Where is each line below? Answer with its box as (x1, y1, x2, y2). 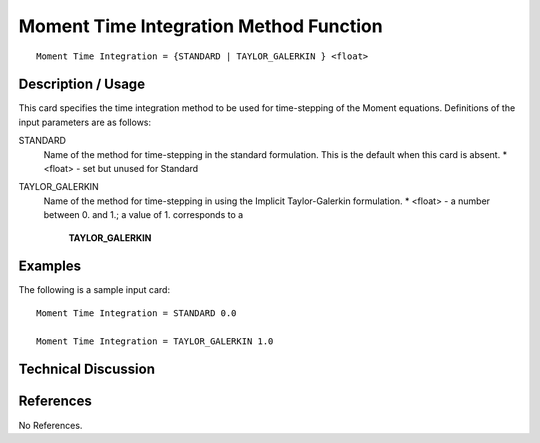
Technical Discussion (18, 361, 155, 378)
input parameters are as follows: (18, 116, 152, 128)
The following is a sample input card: (18, 284, 170, 296)
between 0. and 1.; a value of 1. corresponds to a (43, 209, 244, 221)
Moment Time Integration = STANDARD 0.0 (36, 307, 237, 319)
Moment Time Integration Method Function (18, 15, 384, 37)
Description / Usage (18, 76, 145, 93)
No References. (18, 419, 83, 431)
